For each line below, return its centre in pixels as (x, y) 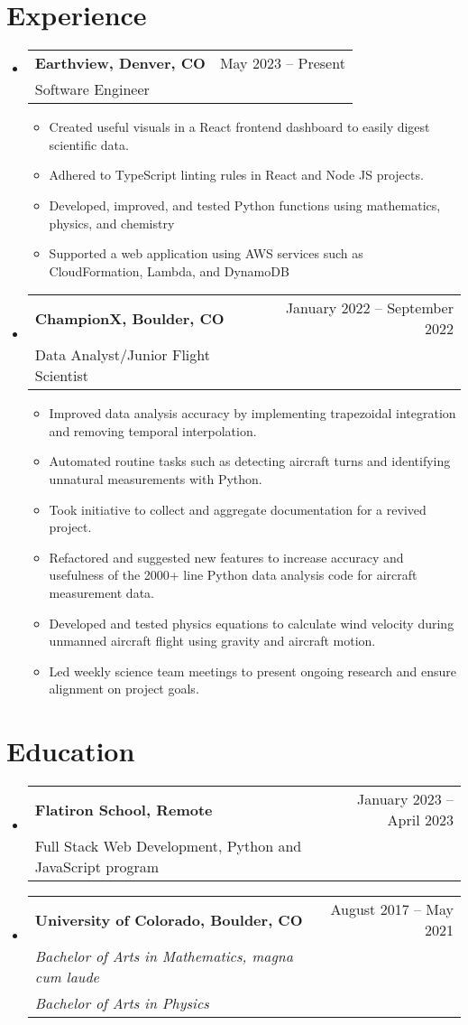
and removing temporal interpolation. (153, 430)
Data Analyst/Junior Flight (122, 355)
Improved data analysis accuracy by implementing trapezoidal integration (252, 413)
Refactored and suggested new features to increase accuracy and (226, 557)
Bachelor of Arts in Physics (122, 1003)
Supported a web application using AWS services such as (206, 253)
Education (71, 751)
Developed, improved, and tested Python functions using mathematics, (245, 205)
